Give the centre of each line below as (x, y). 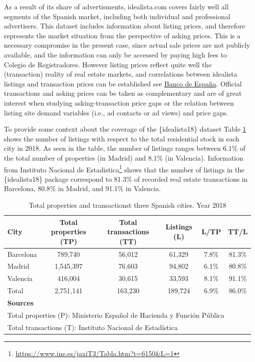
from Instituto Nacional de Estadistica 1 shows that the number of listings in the (124, 168)
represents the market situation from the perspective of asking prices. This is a (122, 35)
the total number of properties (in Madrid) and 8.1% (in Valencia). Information (124, 157)
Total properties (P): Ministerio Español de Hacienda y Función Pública (116, 315)
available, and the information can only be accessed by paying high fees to (115, 54)
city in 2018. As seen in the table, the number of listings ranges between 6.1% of (125, 148)
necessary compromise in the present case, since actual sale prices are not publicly (127, 45)
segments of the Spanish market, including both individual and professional (117, 16)
